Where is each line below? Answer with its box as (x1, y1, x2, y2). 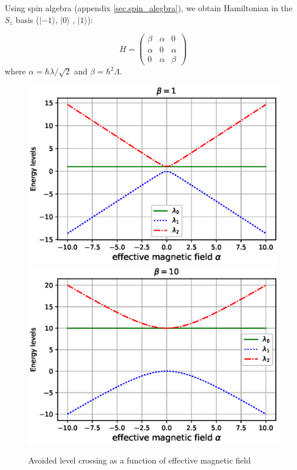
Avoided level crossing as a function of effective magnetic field (28, 454, 251, 466)
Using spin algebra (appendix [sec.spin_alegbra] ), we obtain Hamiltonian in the (5, 2, 293, 14)
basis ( (15, 13, 39, 25)
